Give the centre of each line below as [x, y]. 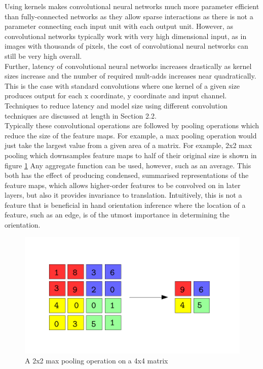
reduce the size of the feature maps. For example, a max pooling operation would [131, 135]
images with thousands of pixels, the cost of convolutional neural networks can [126, 46]
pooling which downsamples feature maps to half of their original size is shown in [131, 155]
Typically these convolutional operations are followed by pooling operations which [132, 125]
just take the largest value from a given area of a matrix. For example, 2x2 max [128, 145]
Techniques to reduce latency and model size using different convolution [116, 105]
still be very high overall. [43, 56]
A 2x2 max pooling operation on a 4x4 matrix [97, 360]
